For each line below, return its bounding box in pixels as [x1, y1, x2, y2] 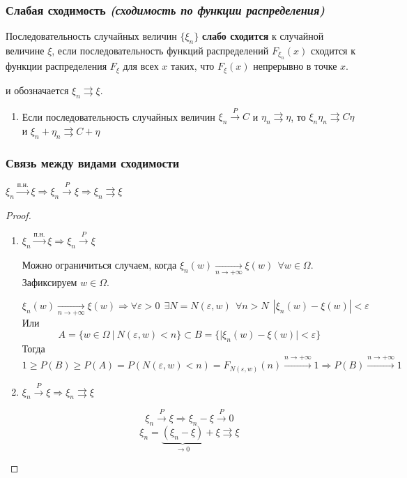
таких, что [170, 59, 215, 73]
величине [6, 43, 45, 58]
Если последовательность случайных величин [22, 109, 215, 124]
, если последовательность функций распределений [52, 43, 269, 58]
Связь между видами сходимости [6, 154, 180, 171]
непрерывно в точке [253, 59, 337, 73]
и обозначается [6, 82, 69, 97]
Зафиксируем [22, 275, 77, 290]
